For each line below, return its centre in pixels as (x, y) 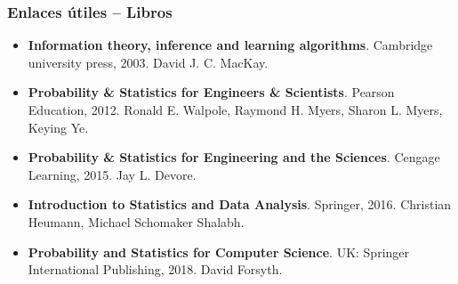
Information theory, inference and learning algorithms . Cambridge (230, 45)
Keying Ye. (58, 127)
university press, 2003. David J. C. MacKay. (148, 62)
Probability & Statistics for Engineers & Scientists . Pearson (211, 92)
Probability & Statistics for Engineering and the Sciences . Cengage (234, 157)
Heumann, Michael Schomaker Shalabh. (136, 221)
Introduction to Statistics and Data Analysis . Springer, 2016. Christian (240, 204)
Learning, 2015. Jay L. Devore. (112, 174)
